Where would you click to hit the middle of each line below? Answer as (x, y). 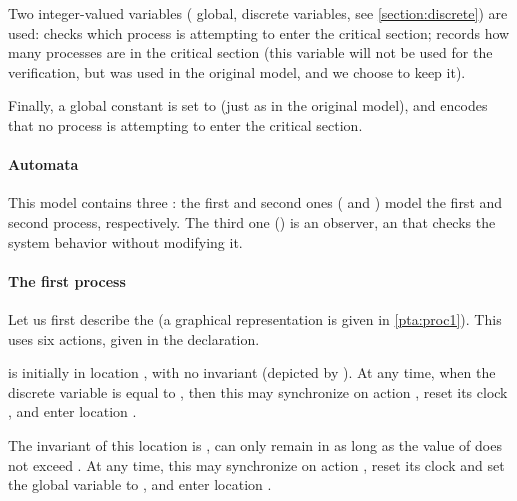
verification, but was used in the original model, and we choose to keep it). (237, 71)
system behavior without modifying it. (125, 241)
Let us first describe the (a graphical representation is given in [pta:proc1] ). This (255, 318)
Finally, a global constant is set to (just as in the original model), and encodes (248, 105)
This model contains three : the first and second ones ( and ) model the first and (255, 202)
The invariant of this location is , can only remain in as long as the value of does (255, 444)
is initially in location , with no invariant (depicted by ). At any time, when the (252, 372)
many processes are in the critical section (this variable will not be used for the (250, 52)
